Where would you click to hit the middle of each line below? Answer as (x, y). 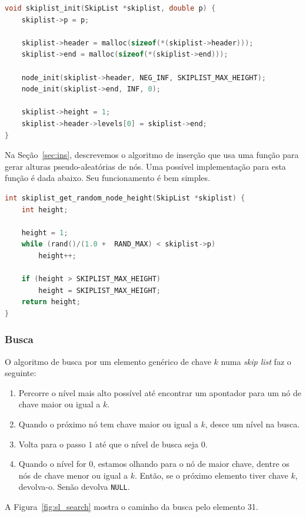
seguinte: (21, 373)
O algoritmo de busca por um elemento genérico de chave (108, 361)
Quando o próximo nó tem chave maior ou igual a (108, 424)
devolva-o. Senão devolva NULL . (74, 487)
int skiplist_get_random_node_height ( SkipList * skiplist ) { (125, 198)
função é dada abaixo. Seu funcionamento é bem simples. (107, 178)
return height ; (51, 302)
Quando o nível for (52, 464)
